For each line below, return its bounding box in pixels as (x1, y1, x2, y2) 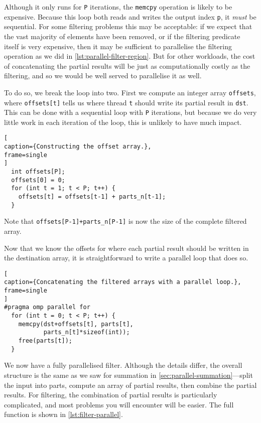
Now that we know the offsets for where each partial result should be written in (4, 242, 249, 253)
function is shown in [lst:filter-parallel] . (4, 409, 123, 419)
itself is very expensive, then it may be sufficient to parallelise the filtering (4, 41, 232, 51)
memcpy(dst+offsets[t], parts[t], (18, 320, 134, 328)
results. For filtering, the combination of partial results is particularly (4, 389, 217, 400)
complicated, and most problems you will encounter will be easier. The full (4, 399, 234, 409)
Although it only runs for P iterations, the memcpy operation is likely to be (4, 2, 232, 12)
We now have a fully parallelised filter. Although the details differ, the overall (4, 360, 242, 370)
